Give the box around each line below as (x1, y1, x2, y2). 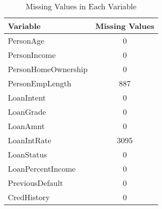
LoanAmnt (8, 120, 45, 131)
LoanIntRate (8, 134, 52, 146)
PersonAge (8, 35, 45, 46)
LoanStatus (8, 149, 47, 160)
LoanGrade (8, 106, 46, 117)
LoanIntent (8, 92, 46, 103)
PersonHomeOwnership (8, 63, 88, 75)
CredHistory (8, 191, 50, 203)
